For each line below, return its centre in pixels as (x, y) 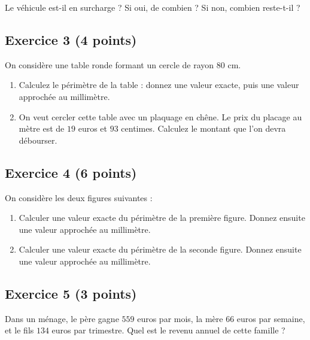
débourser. (38, 140)
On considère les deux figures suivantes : (79, 197)
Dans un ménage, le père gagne (62, 318)
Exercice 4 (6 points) (71, 172)
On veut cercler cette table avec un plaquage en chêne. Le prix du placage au (160, 116)
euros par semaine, (271, 318)
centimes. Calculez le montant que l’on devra (203, 128)
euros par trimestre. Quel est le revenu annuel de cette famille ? (168, 330)
